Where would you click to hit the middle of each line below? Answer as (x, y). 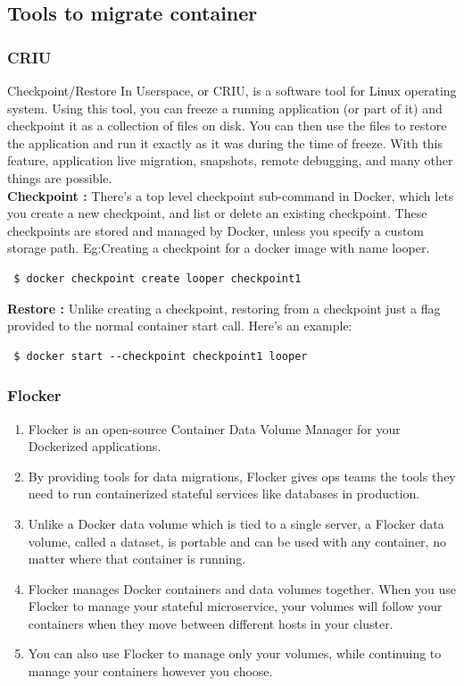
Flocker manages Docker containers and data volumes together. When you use (242, 588)
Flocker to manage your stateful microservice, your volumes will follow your (235, 606)
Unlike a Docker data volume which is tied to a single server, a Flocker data (236, 523)
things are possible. (60, 177)
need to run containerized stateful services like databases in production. (224, 494)
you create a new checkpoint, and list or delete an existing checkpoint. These (217, 213)
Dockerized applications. (95, 446)
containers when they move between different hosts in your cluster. (211, 623)
